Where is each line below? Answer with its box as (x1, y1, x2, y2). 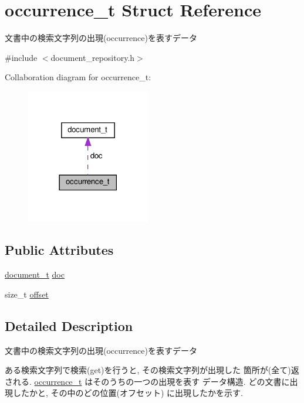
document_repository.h (50, 51, 135, 63)
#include (5, 51, 38, 63)
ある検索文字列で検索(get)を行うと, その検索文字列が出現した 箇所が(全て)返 (5, 364, 299, 376)
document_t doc (5, 268, 65, 281)
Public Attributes (5, 241, 114, 259)
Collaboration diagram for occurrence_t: (5, 71, 151, 83)
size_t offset (5, 288, 49, 300)
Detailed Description (5, 316, 133, 334)
